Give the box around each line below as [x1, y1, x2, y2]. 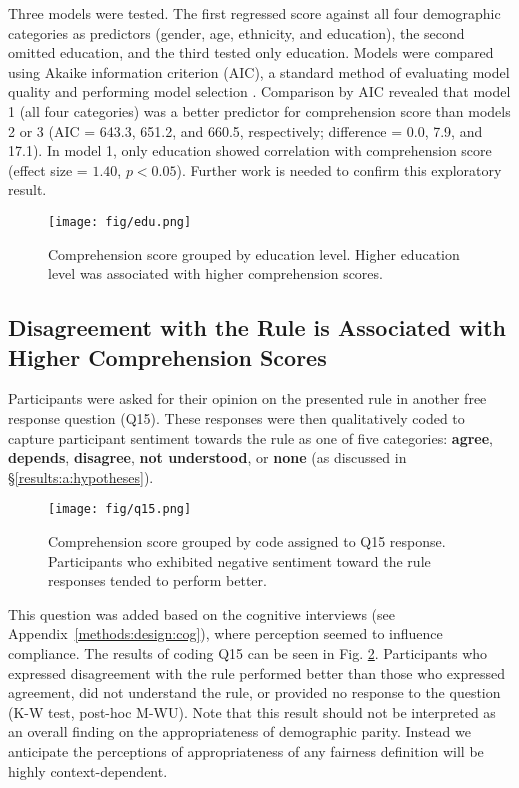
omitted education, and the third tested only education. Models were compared [8, 42, 494, 63]
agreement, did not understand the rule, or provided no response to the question [8, 682, 501, 703]
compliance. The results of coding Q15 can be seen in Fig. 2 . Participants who [8, 642, 488, 663]
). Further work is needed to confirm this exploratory [176, 159, 502, 180]
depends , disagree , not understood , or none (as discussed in [8, 447, 407, 468]
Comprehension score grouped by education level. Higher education [48, 243, 460, 264]
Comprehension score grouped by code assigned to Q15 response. [48, 531, 446, 551]
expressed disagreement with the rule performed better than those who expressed [8, 662, 505, 683]
